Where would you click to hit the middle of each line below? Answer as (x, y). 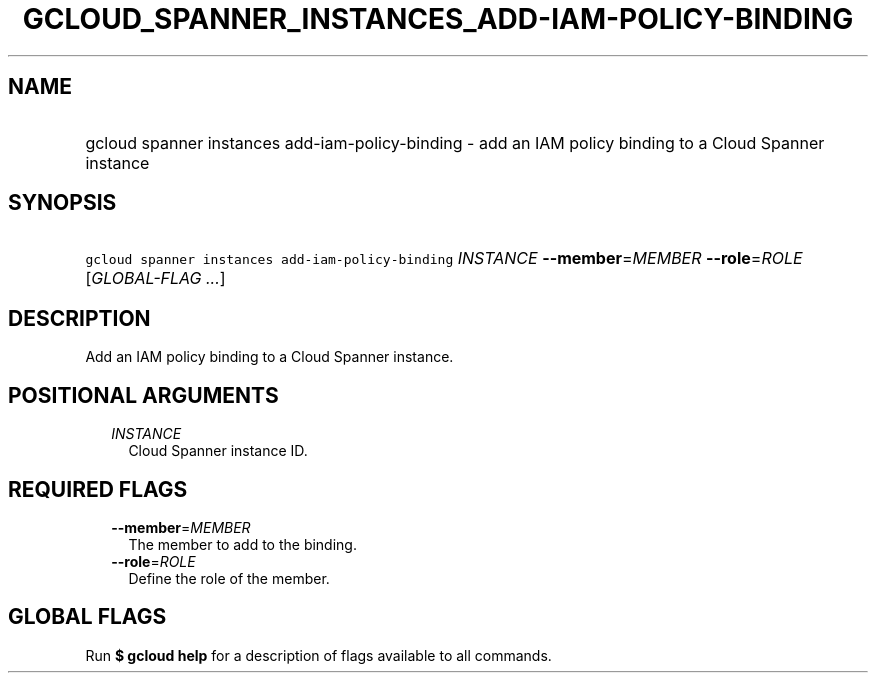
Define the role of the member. (229, 578)
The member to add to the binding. (242, 544)
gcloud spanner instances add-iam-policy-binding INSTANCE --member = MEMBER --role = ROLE (444, 258)
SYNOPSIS (62, 203)
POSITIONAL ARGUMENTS (143, 395)
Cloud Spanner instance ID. (218, 451)
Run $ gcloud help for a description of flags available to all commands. (318, 655)
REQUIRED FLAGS (98, 489)
